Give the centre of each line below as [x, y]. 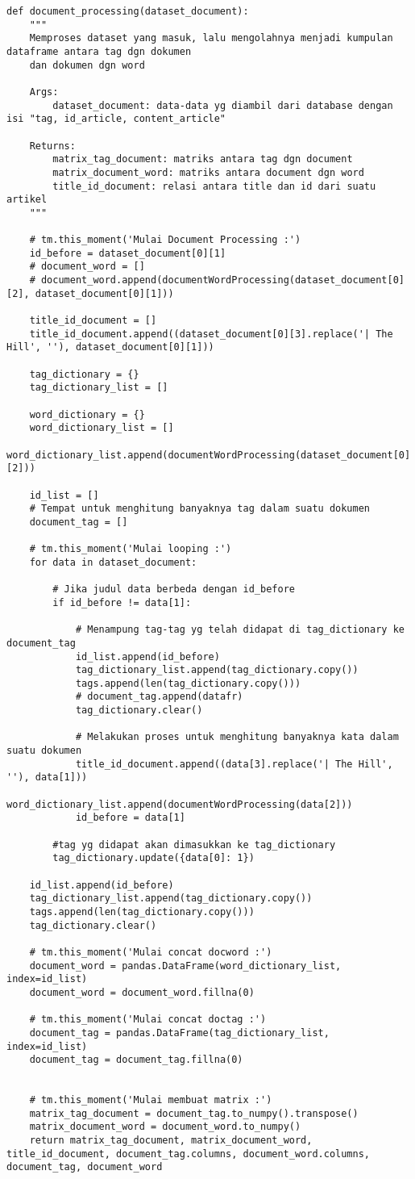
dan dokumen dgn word [87, 65]
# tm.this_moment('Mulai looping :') [131, 549]
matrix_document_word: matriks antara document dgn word [208, 172]
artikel [27, 200]
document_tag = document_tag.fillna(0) [136, 1060]
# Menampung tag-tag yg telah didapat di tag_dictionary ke [240, 630]
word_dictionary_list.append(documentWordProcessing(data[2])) [180, 804]
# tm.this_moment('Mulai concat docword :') [151, 952]
